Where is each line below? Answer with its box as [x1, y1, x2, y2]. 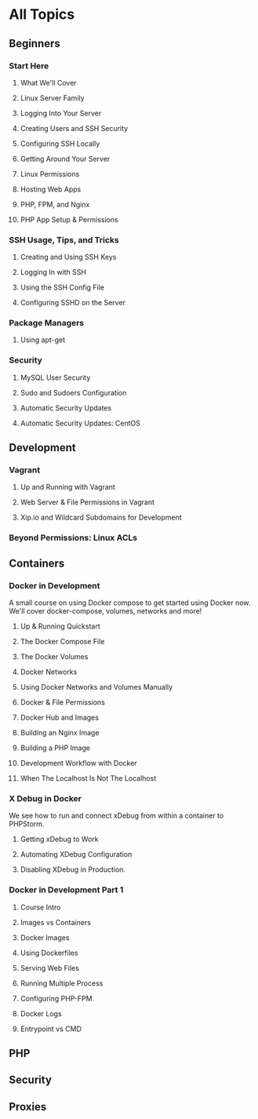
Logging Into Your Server [20, 108, 102, 118]
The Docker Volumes [20, 652, 89, 662]
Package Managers [9, 318, 85, 329]
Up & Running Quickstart [20, 621, 100, 631]
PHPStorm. [9, 819, 45, 829]
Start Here [9, 60, 49, 71]
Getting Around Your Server [20, 154, 111, 163]
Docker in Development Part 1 [9, 884, 124, 895]
